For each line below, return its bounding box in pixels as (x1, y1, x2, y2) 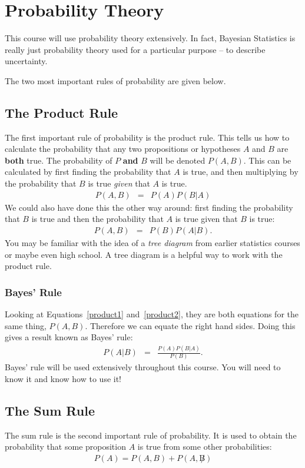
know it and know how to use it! (5, 372, 122, 384)
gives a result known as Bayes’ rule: (5, 331, 133, 343)
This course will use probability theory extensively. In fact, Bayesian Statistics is (5, 32, 296, 44)
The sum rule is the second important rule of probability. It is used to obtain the (5, 429, 297, 441)
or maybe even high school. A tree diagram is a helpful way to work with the (5, 248, 283, 260)
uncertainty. (5, 55, 48, 67)
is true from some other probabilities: (137, 440, 272, 453)
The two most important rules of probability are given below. (5, 74, 226, 87)
